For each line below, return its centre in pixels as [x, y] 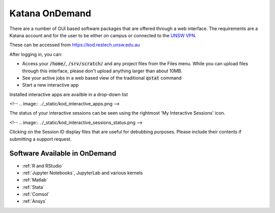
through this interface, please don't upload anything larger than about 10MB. [102, 71]
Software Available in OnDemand [63, 154]
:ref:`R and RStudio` [43, 166]
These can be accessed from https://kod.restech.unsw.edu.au [75, 45]
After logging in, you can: [36, 54]
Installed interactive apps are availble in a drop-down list [69, 94]
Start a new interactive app [50, 85]
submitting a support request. [40, 139]
